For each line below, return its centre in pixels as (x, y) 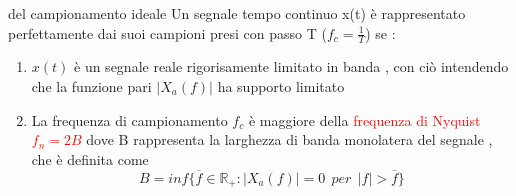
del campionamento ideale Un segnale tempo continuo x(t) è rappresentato (237, 13)
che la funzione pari (91, 86)
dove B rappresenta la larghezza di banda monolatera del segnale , (289, 139)
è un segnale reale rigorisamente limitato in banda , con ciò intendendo (291, 66)
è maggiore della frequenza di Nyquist (364, 119)
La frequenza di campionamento (129, 119)
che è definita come (90, 158)
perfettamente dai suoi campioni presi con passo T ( (167, 32)
